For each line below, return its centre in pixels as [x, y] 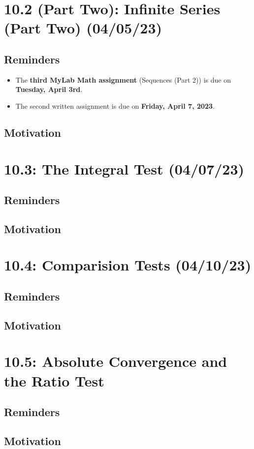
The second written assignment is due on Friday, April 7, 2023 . [115, 105]
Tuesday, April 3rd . [49, 89]
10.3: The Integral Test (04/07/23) [124, 168]
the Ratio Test [54, 380]
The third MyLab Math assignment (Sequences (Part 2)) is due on [123, 79]
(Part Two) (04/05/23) [83, 28]
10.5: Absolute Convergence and [116, 361]
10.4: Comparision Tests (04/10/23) [128, 265]
